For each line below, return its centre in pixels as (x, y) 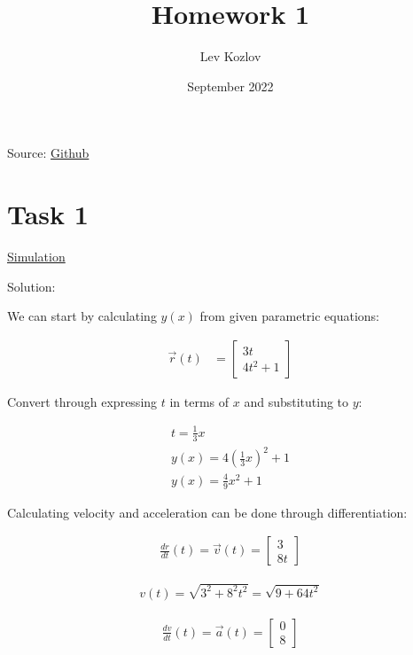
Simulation (36, 257)
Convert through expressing (82, 401)
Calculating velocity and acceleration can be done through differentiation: (207, 512)
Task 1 (48, 214)
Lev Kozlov (230, 56)
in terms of (199, 401)
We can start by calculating (82, 316)
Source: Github (48, 153)
